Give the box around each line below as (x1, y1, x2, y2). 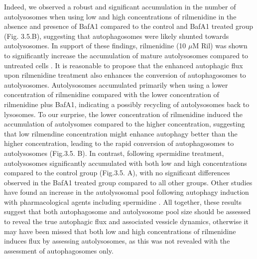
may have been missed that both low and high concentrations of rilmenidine (4, 226, 236, 236)
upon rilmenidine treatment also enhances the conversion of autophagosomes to (4, 70, 246, 80)
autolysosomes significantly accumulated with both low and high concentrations (4, 157, 247, 168)
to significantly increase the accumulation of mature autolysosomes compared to (4, 50, 249, 60)
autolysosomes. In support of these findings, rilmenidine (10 (4, 40, 186, 51)
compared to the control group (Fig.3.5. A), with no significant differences (4, 167, 230, 178)
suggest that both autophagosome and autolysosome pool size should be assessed (4, 206, 251, 217)
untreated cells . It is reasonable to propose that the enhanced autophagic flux (4, 60, 243, 70)
